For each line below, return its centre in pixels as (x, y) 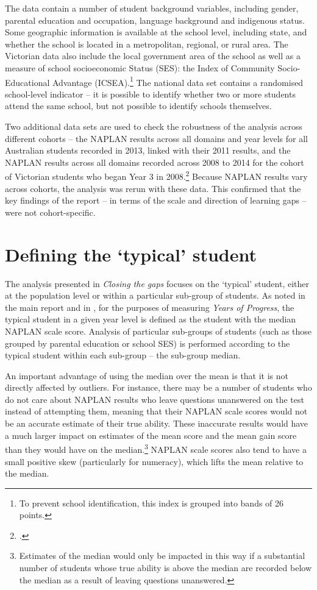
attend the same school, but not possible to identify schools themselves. (138, 106)
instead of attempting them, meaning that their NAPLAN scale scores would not (156, 411)
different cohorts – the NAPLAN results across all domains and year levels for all (156, 138)
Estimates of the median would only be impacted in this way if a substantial (162, 556)
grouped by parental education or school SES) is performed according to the (148, 343)
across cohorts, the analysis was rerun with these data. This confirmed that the (153, 188)
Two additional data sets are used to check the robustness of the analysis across (154, 126)
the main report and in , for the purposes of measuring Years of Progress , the (150, 307)
